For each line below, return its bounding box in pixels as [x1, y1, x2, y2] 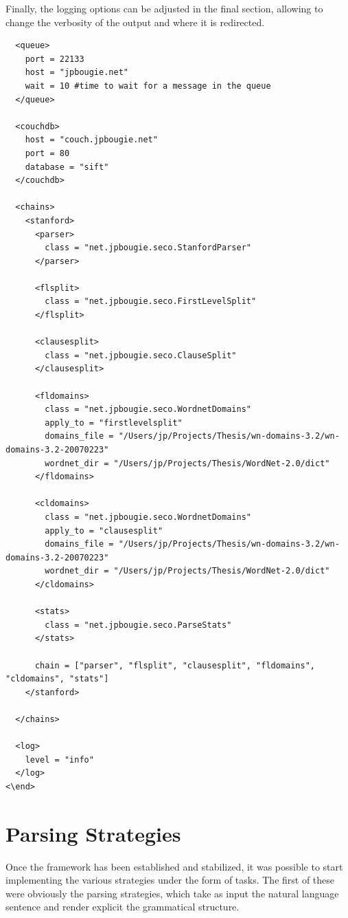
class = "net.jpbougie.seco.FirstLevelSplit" [45, 296, 257, 307]
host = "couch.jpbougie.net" [25, 135, 158, 145]
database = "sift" [25, 162, 109, 172]
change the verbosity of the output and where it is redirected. [5, 14, 265, 29]
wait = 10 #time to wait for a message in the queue [25, 80, 271, 91]
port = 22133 [25, 54, 84, 64]
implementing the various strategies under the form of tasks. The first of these [5, 873, 335, 887]
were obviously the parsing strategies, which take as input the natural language [5, 886, 339, 900]
